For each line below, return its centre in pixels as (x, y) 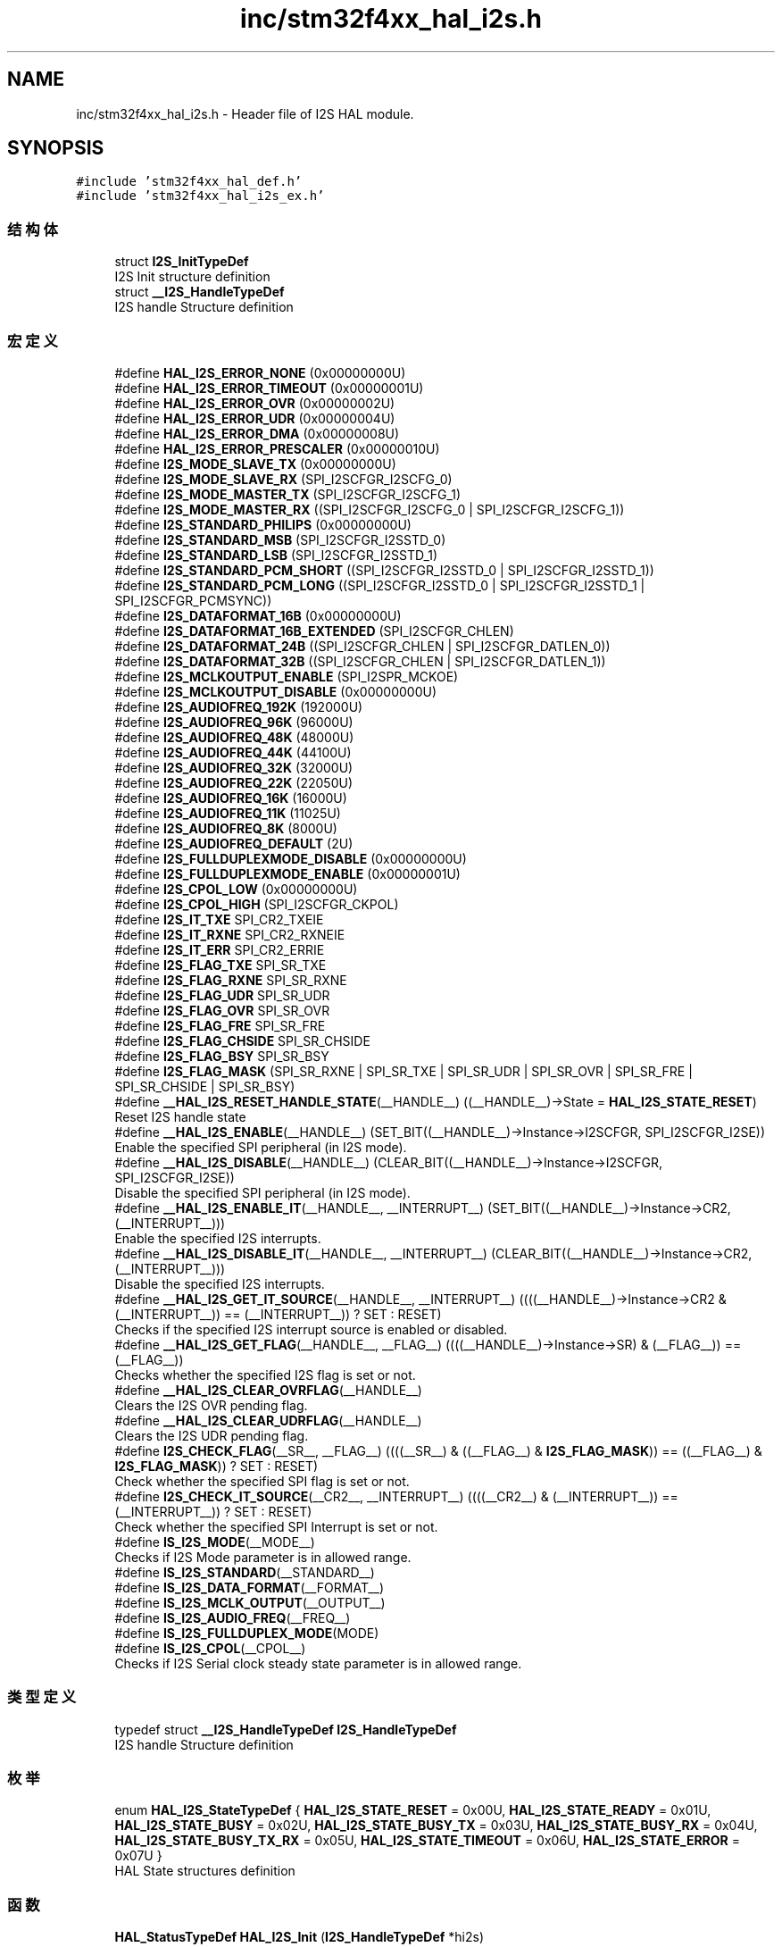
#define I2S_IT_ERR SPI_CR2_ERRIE (220, 949)
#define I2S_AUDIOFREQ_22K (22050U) (234, 782)
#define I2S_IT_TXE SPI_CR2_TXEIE (219, 919)
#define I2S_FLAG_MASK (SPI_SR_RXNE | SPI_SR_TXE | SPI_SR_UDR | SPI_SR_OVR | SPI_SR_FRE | (403, 1071)
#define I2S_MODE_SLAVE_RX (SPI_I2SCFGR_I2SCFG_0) (283, 479)
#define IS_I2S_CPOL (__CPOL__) (210, 1648)
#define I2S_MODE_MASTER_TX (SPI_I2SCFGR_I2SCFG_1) (288, 494)
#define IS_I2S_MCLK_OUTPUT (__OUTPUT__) (250, 1602)
